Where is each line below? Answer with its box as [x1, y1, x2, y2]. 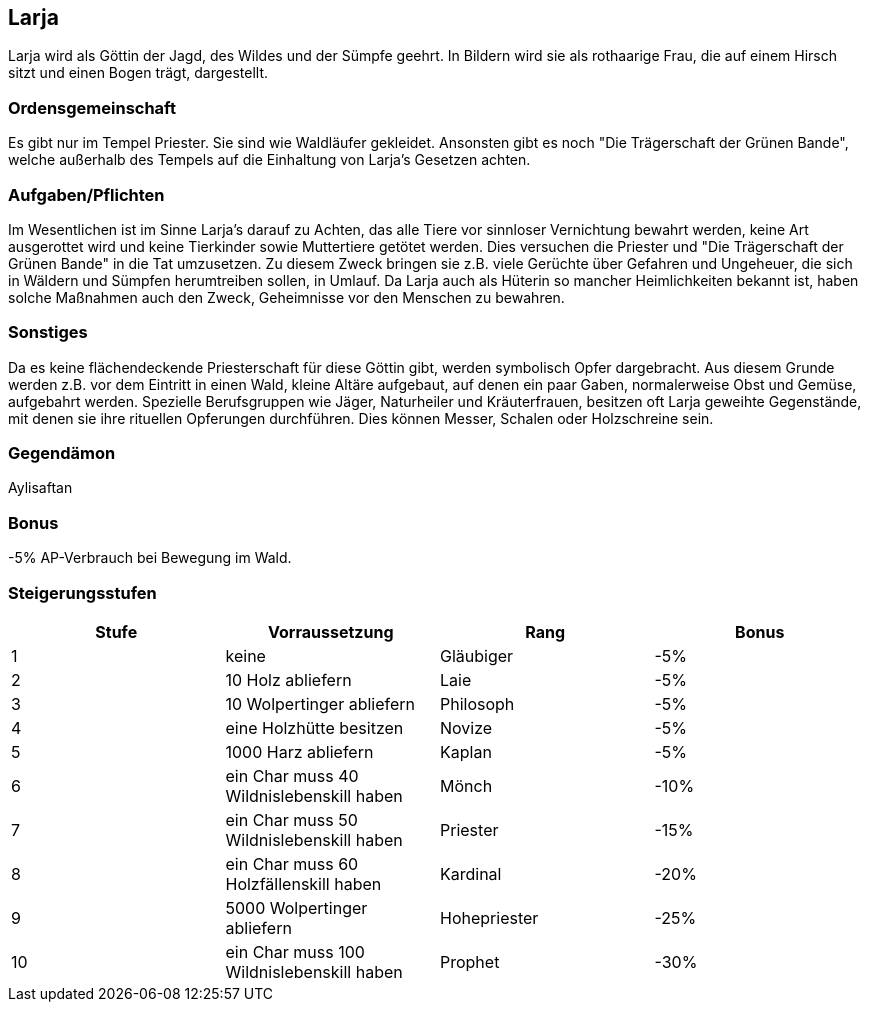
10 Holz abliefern [225, 669, 352, 690]
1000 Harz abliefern [225, 741, 374, 762]
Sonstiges [8, 322, 88, 343]
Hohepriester [440, 907, 539, 928]
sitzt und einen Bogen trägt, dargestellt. [8, 64, 269, 82]
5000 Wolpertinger [225, 897, 368, 918]
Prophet [440, 951, 500, 972]
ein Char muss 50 [225, 809, 358, 830]
